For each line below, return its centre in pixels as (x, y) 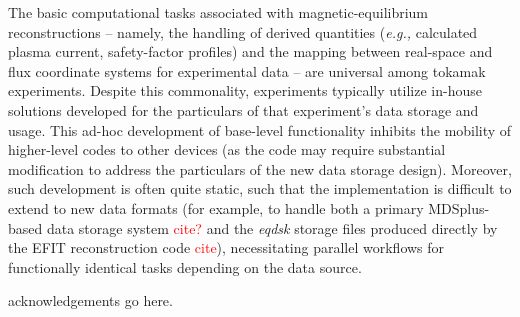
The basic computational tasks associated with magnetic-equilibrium (218, 12)
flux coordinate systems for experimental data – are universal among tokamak (247, 70)
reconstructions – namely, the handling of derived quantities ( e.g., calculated (243, 31)
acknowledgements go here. (90, 300)
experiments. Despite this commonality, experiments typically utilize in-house (245, 90)
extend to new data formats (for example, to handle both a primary (216, 207)
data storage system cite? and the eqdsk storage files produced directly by (272, 227)
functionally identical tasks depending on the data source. (185, 266)
